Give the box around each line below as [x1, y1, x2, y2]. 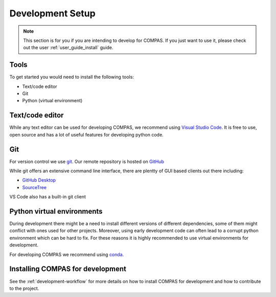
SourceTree [22, 184, 47, 190]
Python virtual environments [9, 207, 103, 216]
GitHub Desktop [22, 177, 56, 184]
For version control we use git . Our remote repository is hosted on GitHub [9, 158, 165, 165]
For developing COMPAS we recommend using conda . [9, 251, 124, 258]
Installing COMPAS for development [9, 265, 126, 273]
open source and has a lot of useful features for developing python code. [9, 131, 164, 138]
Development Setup [9, 8, 96, 19]
